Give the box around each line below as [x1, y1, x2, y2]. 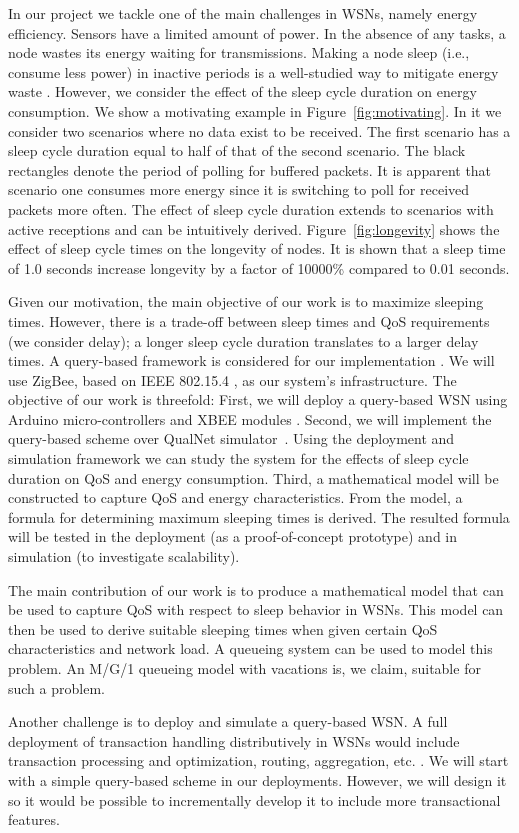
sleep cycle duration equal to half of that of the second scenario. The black [8, 140, 466, 161]
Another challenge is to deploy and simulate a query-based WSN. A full [8, 711, 448, 732]
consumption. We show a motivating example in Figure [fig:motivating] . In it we [8, 100, 502, 121]
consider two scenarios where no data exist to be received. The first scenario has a [8, 120, 511, 141]
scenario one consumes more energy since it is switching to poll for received [8, 179, 470, 200]
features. [8, 809, 60, 830]
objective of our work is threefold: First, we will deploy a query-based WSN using [8, 389, 508, 410]
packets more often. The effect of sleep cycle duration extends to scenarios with [8, 198, 494, 219]
